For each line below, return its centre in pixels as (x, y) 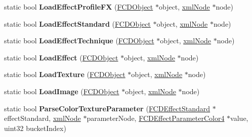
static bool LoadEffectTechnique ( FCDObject (79, 41)
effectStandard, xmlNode (43, 118)
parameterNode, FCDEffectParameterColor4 (156, 118)
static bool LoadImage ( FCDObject (62, 91)
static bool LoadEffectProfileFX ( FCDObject (79, 7)
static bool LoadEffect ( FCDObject (61, 57)
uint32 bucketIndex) (35, 128)
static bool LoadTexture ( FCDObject (65, 74)
